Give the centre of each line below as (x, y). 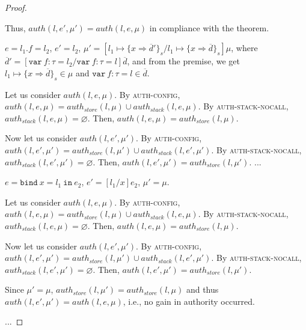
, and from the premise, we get (183, 61)
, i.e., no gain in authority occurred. (189, 301)
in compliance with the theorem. (209, 27)
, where (244, 48)
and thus (202, 289)
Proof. (16, 7)
